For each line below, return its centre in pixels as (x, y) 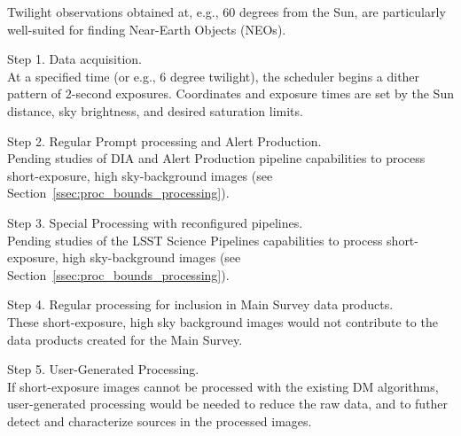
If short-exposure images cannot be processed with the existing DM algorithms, (223, 386)
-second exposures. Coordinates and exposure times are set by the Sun (262, 93)
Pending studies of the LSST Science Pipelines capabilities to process (195, 240)
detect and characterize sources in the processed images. (160, 420)
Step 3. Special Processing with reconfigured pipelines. (155, 222)
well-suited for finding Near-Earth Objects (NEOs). (147, 29)
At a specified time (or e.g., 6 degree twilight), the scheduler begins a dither (214, 76)
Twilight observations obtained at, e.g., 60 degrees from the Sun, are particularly (227, 12)
